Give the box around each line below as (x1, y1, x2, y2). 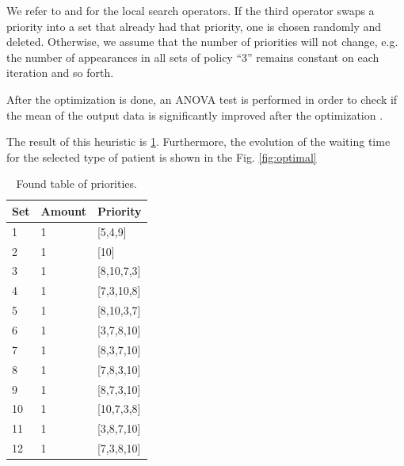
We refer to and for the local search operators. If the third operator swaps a (6, 2, 375, 18)
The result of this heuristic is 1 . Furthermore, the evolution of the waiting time (6, 133, 391, 150)
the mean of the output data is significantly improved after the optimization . (6, 106, 383, 123)
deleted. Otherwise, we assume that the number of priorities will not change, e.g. (6, 33, 398, 50)
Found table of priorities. (16, 175, 137, 192)
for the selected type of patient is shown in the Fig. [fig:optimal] (6, 148, 317, 165)
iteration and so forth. (6, 64, 114, 81)
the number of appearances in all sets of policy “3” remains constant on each (6, 48, 379, 65)
